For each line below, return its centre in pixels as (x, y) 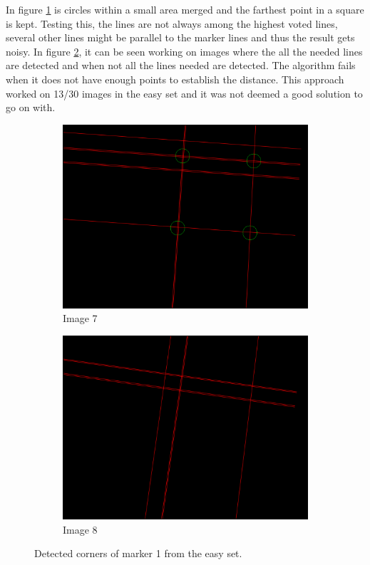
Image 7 (80, 318)
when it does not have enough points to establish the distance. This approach (175, 79)
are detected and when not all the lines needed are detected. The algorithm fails (181, 65)
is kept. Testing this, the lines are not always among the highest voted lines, (172, 23)
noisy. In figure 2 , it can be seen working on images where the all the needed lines (184, 51)
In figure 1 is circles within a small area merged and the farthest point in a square (185, 9)
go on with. (31, 107)
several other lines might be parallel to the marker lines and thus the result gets (180, 37)
